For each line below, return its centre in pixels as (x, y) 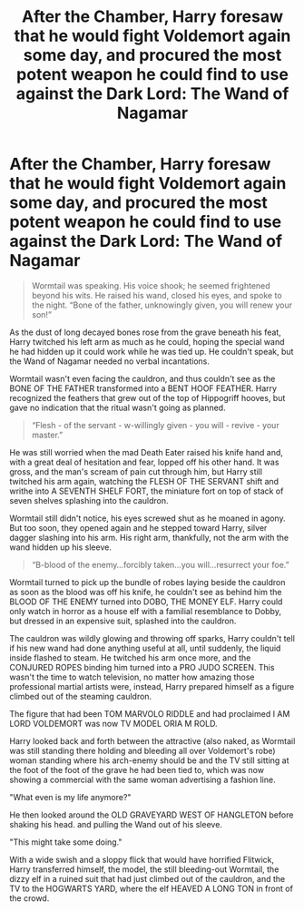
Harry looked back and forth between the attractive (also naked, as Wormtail (152, 740)
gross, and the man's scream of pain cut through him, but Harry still (136, 471)
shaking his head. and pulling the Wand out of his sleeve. (116, 824)
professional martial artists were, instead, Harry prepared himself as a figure (152, 686)
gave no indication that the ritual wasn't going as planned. (118, 407)
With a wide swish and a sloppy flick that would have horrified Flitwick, (142, 859)
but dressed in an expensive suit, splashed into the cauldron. (123, 621)
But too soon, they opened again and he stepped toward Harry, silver (138, 527)
